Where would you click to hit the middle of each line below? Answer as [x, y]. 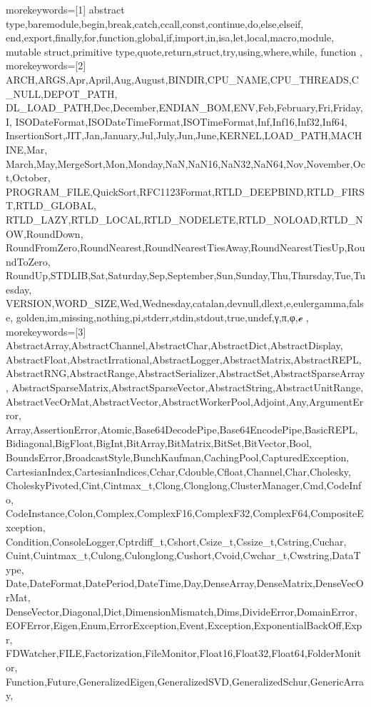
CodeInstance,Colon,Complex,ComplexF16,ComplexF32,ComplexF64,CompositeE [185, 513]
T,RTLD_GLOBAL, [51, 205]
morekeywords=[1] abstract [65, 9]
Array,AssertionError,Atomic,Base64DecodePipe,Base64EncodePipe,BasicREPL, [182, 429]
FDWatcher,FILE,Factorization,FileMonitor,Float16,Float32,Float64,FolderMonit [183, 653]
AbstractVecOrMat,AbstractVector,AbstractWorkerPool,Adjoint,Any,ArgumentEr [185, 401]
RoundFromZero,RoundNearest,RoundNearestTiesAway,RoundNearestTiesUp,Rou [185, 247]
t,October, [28, 177]
